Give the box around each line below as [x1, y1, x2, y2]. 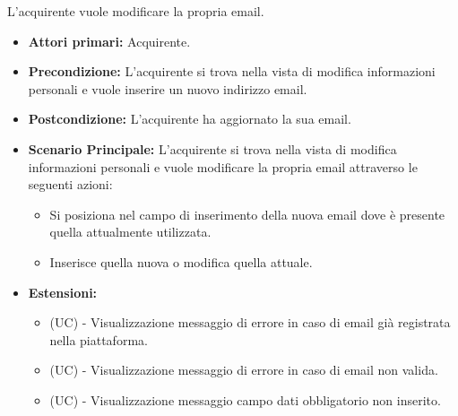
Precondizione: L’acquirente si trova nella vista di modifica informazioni [28, 62, 436, 81]
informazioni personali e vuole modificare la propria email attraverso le [28, 157, 418, 176]
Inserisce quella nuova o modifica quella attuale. [49, 252, 313, 271]
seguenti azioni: [28, 175, 113, 194]
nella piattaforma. [49, 330, 148, 349]
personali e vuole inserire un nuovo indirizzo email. [28, 79, 307, 98]
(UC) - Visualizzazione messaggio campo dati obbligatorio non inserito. [49, 390, 441, 409]
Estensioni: [28, 282, 98, 301]
